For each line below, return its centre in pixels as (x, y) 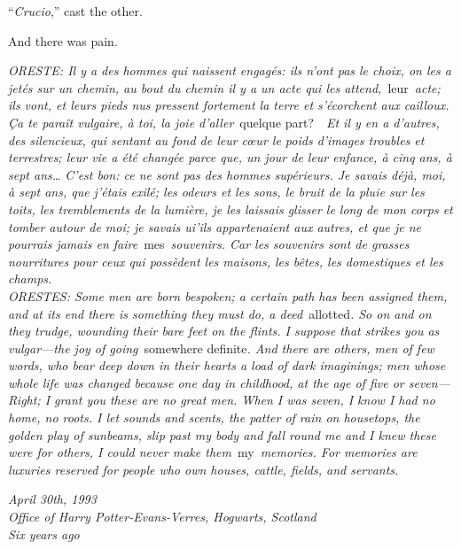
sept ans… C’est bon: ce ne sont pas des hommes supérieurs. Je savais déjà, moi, (227, 174)
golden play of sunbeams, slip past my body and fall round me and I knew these (222, 434)
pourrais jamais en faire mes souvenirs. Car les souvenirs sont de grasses (209, 244)
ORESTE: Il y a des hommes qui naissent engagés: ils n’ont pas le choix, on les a (230, 70)
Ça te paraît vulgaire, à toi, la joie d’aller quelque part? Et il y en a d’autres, (224, 122)
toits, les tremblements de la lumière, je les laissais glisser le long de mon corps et (230, 209)
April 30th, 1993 (52, 499)
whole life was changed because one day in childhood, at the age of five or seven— (229, 382)
